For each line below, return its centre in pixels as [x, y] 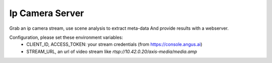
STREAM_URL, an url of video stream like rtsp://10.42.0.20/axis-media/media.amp [112, 51]
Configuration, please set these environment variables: [66, 37]
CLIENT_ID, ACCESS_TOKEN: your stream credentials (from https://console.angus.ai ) [114, 44]
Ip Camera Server [47, 13]
